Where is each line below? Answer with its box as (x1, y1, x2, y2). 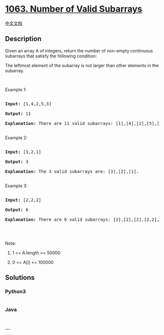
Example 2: (5, 135, 28, 141)
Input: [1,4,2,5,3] (5, 101, 52, 106)
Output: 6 (5, 207, 28, 213)
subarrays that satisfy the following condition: (5, 53, 97, 59)
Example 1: (5, 87, 27, 93)
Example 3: (5, 183, 28, 189)
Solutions (5, 273, 35, 282)
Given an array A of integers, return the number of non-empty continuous (5, 48, 153, 53)
